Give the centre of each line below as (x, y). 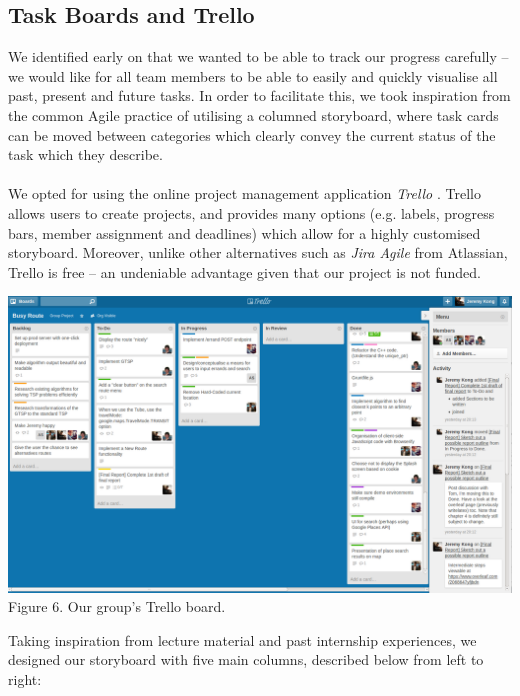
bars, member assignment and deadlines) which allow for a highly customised (244, 232)
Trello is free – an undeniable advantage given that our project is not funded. (244, 271)
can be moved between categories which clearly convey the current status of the (252, 134)
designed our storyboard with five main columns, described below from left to (246, 659)
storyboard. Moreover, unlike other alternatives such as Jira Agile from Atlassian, (258, 252)
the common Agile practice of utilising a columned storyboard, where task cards (253, 114)
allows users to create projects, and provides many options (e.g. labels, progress (251, 212)
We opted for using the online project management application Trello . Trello (244, 193)
